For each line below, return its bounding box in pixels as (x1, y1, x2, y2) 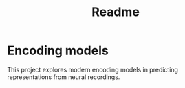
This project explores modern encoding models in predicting (7, 65, 179, 74)
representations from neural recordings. (7, 73, 120, 81)
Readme (91, 4, 140, 20)
